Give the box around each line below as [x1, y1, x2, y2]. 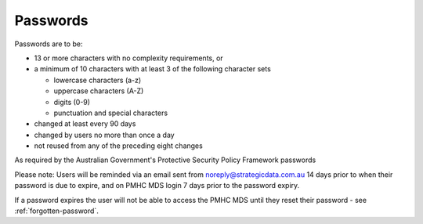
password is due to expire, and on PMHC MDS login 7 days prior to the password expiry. [14, 181, 300, 190]
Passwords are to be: [14, 39, 83, 49]
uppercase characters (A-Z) [53, 86, 144, 96]
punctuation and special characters [53, 108, 168, 117]
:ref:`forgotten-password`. [14, 206, 99, 215]
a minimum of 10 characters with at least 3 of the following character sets [34, 64, 272, 74]
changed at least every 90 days [34, 119, 136, 128]
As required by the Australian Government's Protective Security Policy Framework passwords [14, 155, 316, 164]
